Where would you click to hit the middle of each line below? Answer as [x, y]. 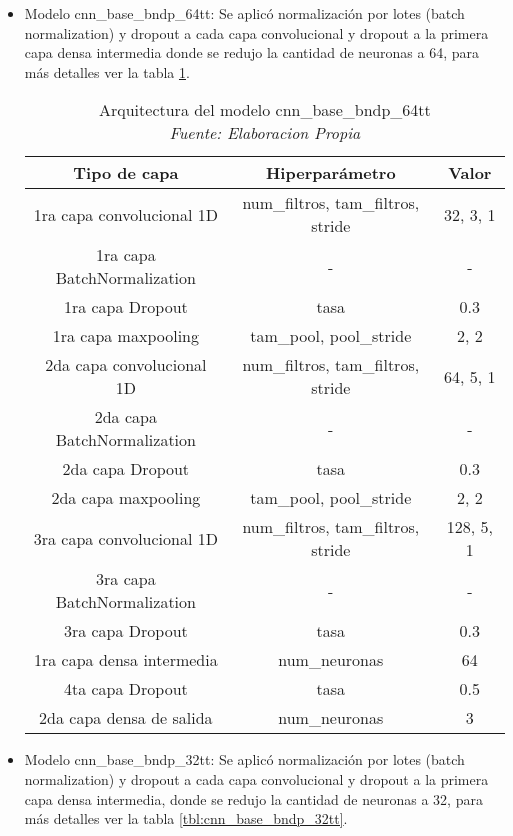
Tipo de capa [126, 173]
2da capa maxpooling [126, 498]
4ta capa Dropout [125, 689]
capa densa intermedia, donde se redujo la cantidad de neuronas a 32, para [253, 798]
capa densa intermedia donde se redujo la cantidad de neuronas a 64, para [252, 52]
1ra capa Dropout [125, 307]
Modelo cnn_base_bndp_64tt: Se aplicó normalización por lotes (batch [244, 13]
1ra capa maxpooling [125, 336]
